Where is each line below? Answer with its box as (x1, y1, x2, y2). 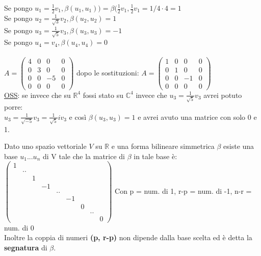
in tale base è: (134, 150, 177, 161)
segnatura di (4, 242, 47, 252)
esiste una (223, 141, 254, 151)
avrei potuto (203, 89, 242, 100)
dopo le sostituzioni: (76, 67, 139, 78)
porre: (4, 101, 23, 112)
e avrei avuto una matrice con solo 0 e (138, 111, 257, 122)
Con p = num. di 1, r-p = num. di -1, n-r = (115, 186, 252, 196)
